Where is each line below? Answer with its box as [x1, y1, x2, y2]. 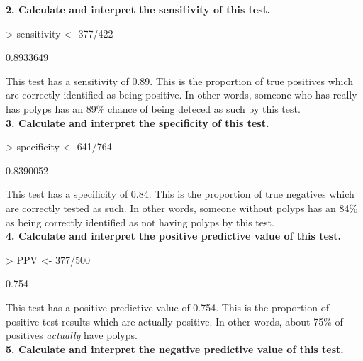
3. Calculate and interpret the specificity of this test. [6, 115, 269, 130]
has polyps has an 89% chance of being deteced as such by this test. [6, 101, 301, 116]
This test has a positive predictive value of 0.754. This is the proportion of [6, 299, 329, 314]
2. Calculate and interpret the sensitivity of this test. [6, 2, 271, 16]
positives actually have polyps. [6, 328, 138, 343]
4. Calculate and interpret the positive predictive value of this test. [6, 228, 341, 243]
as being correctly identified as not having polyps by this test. [6, 214, 274, 229]
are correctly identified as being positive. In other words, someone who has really [6, 87, 357, 102]
